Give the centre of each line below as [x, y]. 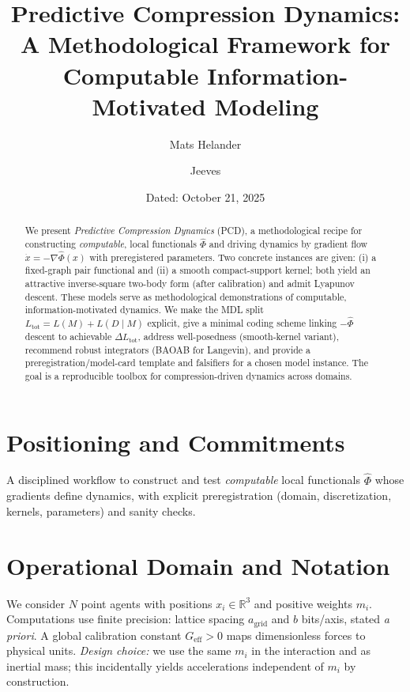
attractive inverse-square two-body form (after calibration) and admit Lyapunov [190, 283]
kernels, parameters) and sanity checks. [101, 510]
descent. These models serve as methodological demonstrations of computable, [186, 296]
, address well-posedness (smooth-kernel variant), [238, 336]
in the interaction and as [311, 650]
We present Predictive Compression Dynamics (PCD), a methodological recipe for [194, 231]
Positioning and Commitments [176, 442]
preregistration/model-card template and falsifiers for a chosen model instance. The [196, 363]
